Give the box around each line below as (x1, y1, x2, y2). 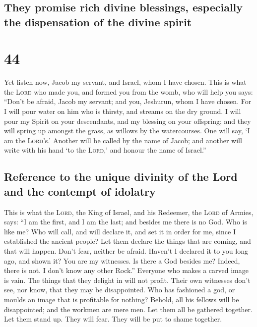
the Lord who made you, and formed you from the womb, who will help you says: (4, 86, 253, 97)
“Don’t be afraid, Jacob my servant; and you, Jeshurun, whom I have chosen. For (4, 96, 252, 107)
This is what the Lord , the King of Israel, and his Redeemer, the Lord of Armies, (4, 207, 254, 217)
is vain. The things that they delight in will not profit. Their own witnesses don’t (4, 274, 251, 285)
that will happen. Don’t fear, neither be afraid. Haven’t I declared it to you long (4, 246, 248, 256)
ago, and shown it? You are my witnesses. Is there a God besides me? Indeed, (4, 255, 240, 266)
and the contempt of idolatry (4, 183, 156, 199)
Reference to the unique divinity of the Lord (4, 169, 238, 184)
